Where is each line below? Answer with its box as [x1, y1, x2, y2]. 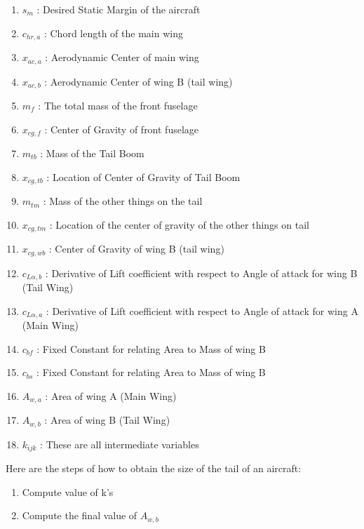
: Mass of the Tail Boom [40, 146, 144, 160]
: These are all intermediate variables [40, 436, 199, 451]
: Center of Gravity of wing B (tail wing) [48, 241, 224, 256]
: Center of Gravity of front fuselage [44, 121, 199, 136]
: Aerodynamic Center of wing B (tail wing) [44, 74, 233, 88]
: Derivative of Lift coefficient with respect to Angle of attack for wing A [46, 303, 358, 318]
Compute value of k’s [22, 484, 114, 499]
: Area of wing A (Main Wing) [45, 388, 177, 403]
